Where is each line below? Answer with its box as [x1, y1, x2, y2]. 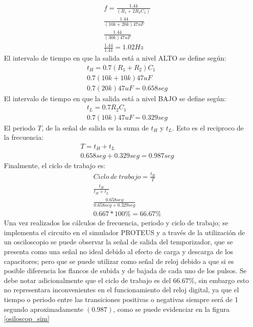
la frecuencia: [4, 132, 44, 142]
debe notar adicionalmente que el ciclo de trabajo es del [4, 275, 171, 285]
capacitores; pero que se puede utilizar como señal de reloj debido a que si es [4, 256, 234, 266]
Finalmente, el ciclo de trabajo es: [4, 160, 106, 171]
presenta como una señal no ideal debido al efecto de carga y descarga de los [4, 246, 233, 257]
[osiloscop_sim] [4, 313, 50, 324]
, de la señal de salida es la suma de [41, 122, 149, 132]
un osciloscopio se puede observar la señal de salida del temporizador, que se [4, 237, 233, 247]
